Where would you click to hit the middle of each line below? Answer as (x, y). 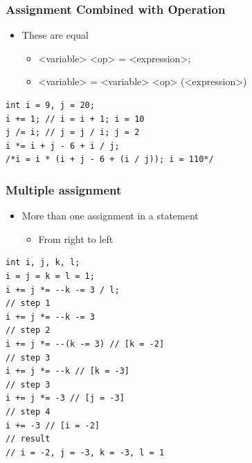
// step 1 (28, 303)
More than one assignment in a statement (110, 216)
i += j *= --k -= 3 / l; (63, 290)
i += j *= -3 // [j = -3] (65, 398)
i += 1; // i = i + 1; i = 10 (75, 119)
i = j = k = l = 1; (50, 276)
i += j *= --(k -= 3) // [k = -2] (85, 344)
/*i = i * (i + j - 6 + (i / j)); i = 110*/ (110, 160)
